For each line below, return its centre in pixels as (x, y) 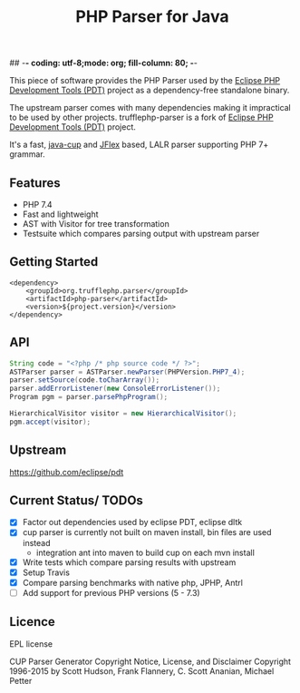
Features (35, 183)
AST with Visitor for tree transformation (96, 224)
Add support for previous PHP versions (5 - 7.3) (111, 592)
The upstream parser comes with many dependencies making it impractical (150, 108)
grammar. (27, 154)
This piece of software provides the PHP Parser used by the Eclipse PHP (145, 81)
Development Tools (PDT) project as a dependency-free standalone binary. (150, 90)
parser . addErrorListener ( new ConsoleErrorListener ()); (115, 389)
